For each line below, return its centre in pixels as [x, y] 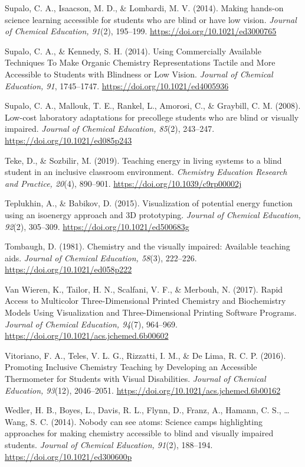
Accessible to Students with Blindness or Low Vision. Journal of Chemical [139, 74]
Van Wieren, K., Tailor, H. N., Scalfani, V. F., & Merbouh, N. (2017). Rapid [144, 289]
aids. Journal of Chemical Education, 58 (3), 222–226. [101, 257]
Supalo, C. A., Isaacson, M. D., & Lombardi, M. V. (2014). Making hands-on [144, 8]
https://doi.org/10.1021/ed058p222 [68, 269]
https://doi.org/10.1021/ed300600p [68, 456]
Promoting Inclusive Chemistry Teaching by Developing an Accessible [131, 367]
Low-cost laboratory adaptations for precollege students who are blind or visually [152, 117]
